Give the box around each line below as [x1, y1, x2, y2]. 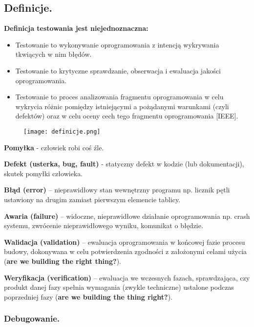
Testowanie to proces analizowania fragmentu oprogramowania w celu [15, 92, 224, 102]
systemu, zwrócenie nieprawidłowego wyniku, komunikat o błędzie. [4, 220, 203, 231]
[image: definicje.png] [23, 128, 101, 135]
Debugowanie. [4, 312, 60, 325]
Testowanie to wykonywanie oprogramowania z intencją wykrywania [15, 39, 219, 49]
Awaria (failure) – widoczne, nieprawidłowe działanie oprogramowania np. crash [4, 210, 250, 221]
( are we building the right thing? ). [4, 256, 122, 266]
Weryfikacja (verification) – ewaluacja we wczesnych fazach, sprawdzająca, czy [4, 272, 250, 282]
